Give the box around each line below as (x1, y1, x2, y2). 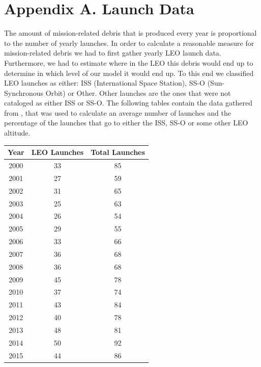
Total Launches (91, 147, 145, 158)
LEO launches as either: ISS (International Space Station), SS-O (4, 77, 205, 88)
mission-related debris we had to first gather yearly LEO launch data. (4, 47, 221, 58)
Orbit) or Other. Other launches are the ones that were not (45, 87, 231, 98)
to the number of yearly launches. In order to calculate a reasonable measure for (4, 37, 254, 48)
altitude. (4, 127, 31, 138)
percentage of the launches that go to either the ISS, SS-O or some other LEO (4, 117, 248, 128)
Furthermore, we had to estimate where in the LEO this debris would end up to (4, 57, 253, 68)
